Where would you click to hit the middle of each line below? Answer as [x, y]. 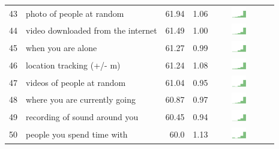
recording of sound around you [82, 117]
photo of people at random [75, 13]
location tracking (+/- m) [73, 65]
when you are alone [61, 48]
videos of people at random [76, 82]
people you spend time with [77, 134]
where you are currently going [81, 99]
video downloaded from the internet [91, 30]
